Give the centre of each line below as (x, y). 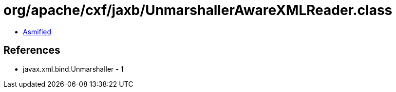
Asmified (37, 31)
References (32, 50)
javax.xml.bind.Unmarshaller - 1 (73, 69)
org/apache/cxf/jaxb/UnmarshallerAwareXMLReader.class (198, 10)
